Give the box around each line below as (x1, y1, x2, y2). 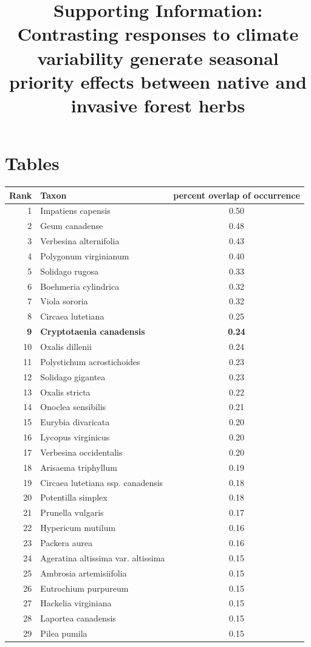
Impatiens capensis (40, 204, 111, 217)
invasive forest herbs (70, 92, 245, 117)
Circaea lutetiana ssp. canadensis (40, 476, 163, 488)
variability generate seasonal (37, 45, 279, 70)
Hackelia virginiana (40, 597, 112, 609)
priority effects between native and (9, 69, 307, 94)
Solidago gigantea (40, 370, 106, 383)
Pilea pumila (40, 627, 87, 640)
